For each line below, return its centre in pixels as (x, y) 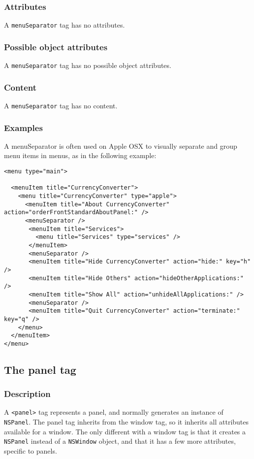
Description (27, 394)
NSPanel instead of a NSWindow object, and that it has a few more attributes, (120, 441)
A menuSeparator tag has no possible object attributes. (88, 65)
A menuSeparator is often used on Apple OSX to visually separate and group (121, 146)
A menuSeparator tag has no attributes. (64, 25)
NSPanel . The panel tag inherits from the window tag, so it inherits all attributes (127, 422)
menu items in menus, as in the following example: (80, 155)
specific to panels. (31, 451)
